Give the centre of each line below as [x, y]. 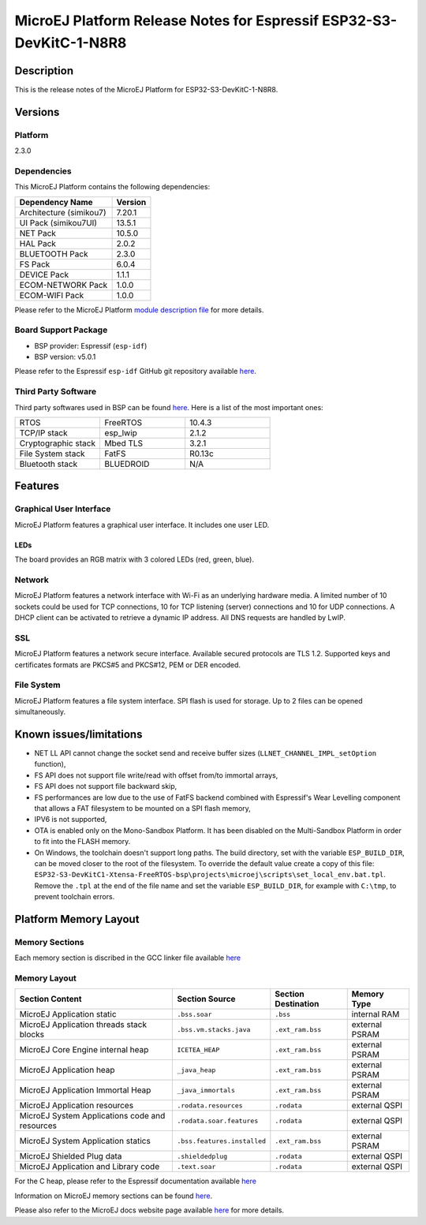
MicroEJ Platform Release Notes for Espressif [167, 21]
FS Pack [35, 264]
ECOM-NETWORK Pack [64, 285]
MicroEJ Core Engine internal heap [84, 1050]
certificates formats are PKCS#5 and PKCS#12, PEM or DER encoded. [127, 665]
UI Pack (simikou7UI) [58, 222]
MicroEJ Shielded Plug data [71, 1156]
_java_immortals [206, 1090]
